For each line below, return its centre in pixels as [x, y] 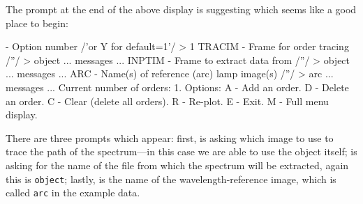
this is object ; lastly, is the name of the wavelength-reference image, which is [171, 179]
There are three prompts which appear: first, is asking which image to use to [170, 138]
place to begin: [37, 23]
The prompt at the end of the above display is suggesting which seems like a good [181, 9]
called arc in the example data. [73, 193]
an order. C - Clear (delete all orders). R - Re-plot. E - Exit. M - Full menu [167, 101]
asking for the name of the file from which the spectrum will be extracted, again [177, 165]
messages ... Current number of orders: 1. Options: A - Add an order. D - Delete [177, 87]
